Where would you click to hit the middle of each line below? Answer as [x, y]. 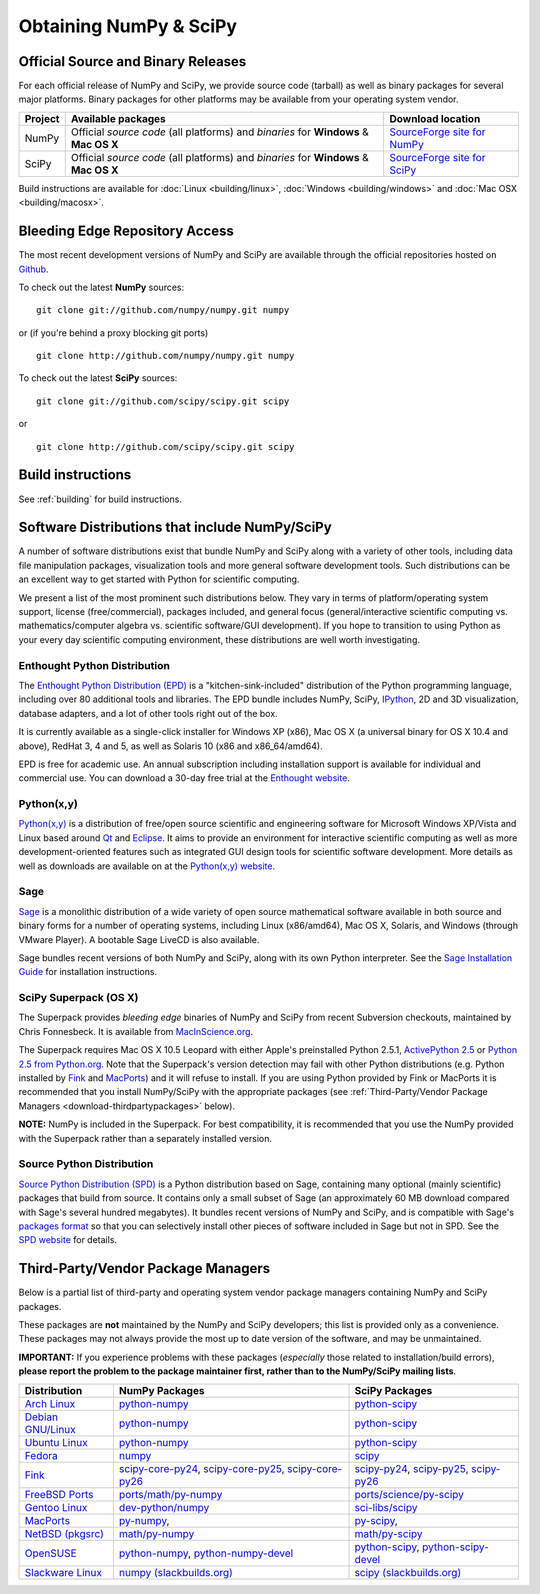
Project [42, 118]
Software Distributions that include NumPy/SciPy [175, 527]
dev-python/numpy [164, 1507]
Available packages [118, 118]
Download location [435, 118]
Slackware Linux [63, 1572]
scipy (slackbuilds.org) [408, 1572]
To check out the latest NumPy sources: [101, 287]
